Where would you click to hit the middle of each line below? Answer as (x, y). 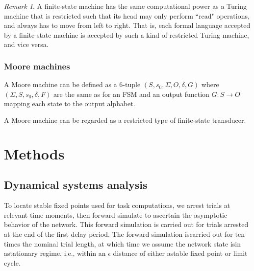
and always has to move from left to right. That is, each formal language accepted (127, 25)
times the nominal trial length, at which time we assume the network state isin (123, 243)
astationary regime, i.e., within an (55, 253)
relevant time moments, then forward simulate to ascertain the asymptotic (116, 215)
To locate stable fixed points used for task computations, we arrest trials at (117, 205)
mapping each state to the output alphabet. (70, 103)
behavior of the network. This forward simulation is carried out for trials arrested (126, 224)
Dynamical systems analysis (76, 185)
